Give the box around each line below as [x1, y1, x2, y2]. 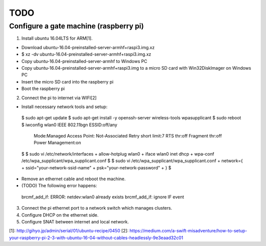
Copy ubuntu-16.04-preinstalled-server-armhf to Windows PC [21, 58, 147, 64]
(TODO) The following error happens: [21, 183, 97, 189]
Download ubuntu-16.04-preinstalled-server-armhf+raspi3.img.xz [21, 44, 155, 50]
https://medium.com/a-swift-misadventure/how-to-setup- [129, 228, 247, 234]
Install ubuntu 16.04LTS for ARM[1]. [21, 35, 93, 41]
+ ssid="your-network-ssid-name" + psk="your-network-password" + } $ [21, 164, 171, 170]
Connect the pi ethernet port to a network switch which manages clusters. [21, 205, 172, 211]
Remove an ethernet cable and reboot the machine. [21, 176, 126, 182]
